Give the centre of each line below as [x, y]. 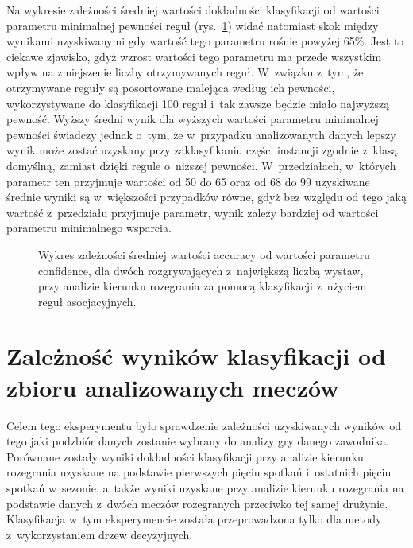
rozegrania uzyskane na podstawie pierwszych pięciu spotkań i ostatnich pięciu [199, 472]
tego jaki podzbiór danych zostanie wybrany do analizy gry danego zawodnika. [198, 441]
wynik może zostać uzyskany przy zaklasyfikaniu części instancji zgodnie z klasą [202, 150]
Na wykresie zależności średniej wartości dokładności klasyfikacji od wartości [193, 10]
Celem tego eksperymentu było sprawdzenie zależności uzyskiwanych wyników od [204, 425]
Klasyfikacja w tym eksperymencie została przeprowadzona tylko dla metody [194, 519]
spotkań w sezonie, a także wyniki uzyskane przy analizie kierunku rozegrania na [205, 487]
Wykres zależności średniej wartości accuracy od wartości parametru [204, 254]
